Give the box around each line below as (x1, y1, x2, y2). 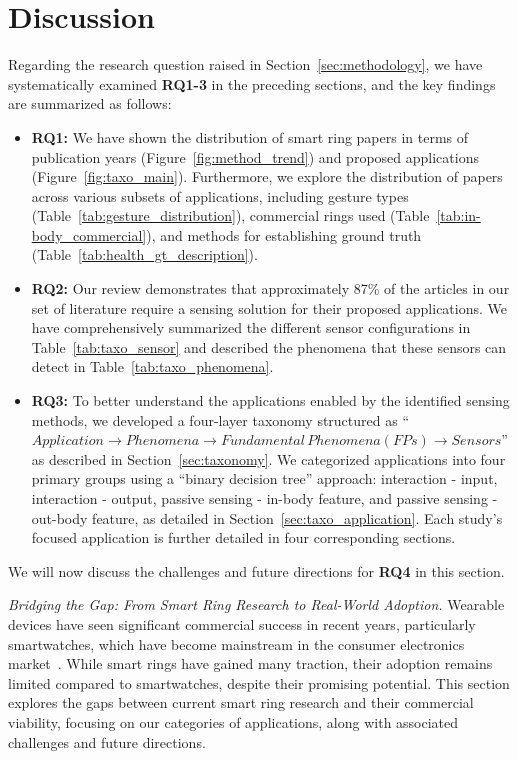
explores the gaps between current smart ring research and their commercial (8, 692, 474, 713)
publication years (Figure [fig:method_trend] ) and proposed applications (31, 146, 479, 167)
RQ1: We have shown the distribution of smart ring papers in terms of (31, 126, 469, 147)
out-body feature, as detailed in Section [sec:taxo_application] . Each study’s (31, 507, 503, 528)
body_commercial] (31, 224, 147, 245)
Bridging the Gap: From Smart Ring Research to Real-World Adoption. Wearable (8, 594, 505, 615)
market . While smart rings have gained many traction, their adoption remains (8, 653, 493, 674)
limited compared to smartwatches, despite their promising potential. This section (8, 672, 510, 693)
